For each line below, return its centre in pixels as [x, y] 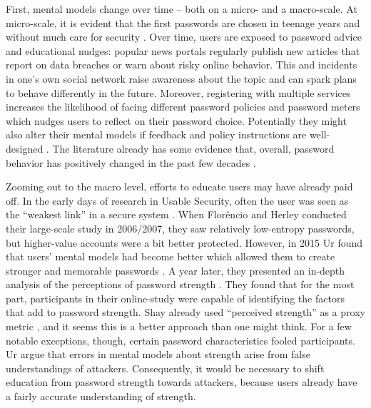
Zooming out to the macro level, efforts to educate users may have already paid [179, 187]
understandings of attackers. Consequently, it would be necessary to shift [165, 368]
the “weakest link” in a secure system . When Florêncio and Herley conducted [176, 214]
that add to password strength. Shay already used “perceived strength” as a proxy [185, 312]
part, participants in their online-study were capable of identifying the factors [175, 298]
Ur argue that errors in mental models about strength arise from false [158, 354]
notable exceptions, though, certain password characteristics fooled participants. [181, 340]
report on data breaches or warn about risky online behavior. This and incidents [182, 65]
